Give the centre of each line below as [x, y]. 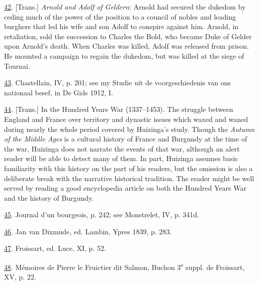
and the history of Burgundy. [49, 197]
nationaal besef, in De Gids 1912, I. [59, 92]
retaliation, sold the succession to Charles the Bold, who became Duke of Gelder [128, 36]
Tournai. [17, 65]
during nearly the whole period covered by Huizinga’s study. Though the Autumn [129, 129]
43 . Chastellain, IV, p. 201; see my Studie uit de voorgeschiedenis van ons [118, 83]
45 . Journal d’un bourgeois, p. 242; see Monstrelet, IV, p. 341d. [102, 215]
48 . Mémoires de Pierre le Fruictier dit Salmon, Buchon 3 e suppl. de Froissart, [124, 266]
